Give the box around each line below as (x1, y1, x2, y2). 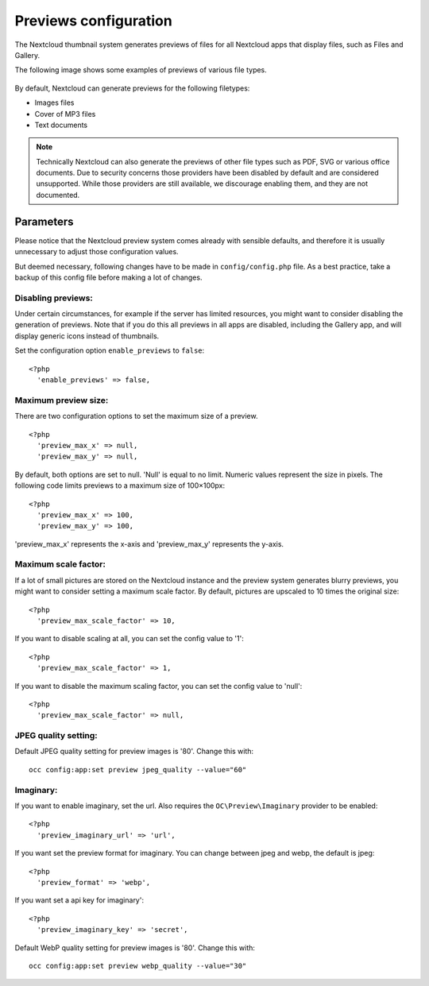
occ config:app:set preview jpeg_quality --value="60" (29, 765, 247, 774)
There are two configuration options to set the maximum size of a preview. (14, 412, 258, 421)
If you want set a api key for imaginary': (14, 895, 145, 905)
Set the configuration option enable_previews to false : (14, 346, 205, 355)
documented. (36, 190, 80, 199)
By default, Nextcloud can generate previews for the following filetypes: (14, 83, 250, 93)
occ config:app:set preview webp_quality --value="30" (29, 961, 247, 970)
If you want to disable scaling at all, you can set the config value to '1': (14, 634, 244, 644)
